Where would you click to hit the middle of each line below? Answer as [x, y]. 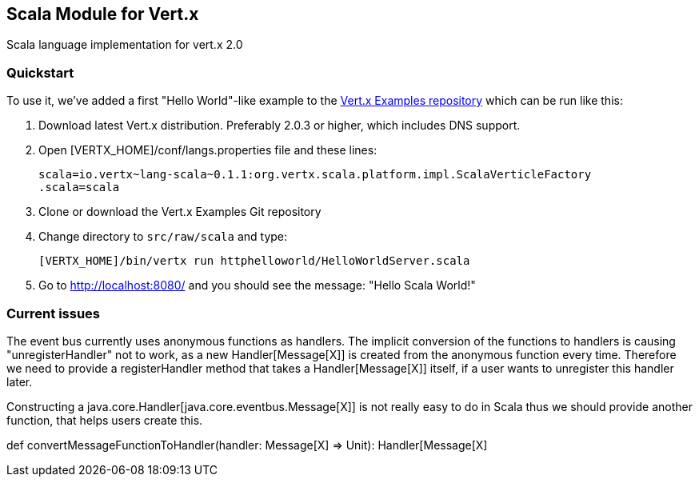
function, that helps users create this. [105, 420]
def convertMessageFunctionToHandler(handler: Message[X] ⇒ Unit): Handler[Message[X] [247, 445]
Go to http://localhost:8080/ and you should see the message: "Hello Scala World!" [257, 285]
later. [20, 381]
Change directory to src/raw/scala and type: [163, 237]
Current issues [53, 313]
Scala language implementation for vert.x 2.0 [125, 45]
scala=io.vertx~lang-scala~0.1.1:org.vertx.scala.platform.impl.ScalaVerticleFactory [315, 175]
